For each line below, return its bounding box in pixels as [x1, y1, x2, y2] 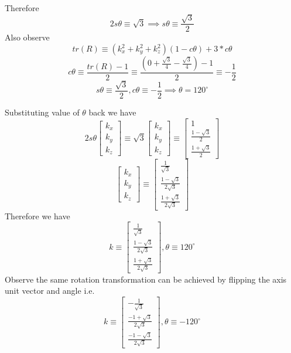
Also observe [5, 31, 50, 43]
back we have [88, 106, 136, 118]
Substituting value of [5, 106, 80, 118]
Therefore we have [5, 209, 70, 222]
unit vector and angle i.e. [5, 284, 95, 297]
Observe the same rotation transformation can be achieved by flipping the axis [5, 273, 287, 285]
